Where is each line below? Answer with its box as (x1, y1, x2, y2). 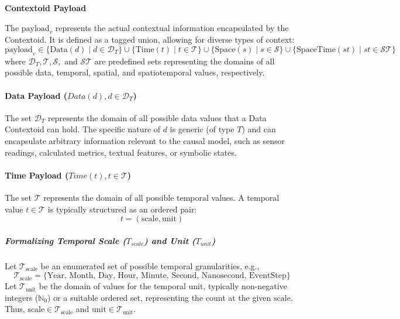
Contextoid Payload (5, 2, 87, 13)
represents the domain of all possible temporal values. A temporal (43, 191, 280, 203)
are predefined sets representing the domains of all (94, 54, 275, 67)
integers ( (5, 291, 39, 303)
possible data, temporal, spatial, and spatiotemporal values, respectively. (5, 66, 265, 78)
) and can (242, 123, 276, 135)
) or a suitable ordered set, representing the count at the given (47, 291, 271, 303)
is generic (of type (170, 123, 235, 135)
